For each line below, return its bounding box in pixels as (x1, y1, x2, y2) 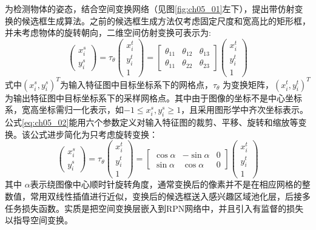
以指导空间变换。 (5, 214, 73, 226)
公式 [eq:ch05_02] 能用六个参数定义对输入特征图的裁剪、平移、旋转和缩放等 (5, 115, 298, 128)
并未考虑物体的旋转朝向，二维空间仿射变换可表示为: (5, 26, 211, 39)
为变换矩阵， (223, 78, 274, 90)
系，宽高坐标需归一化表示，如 (5, 103, 124, 116)
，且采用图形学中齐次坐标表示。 (181, 103, 309, 116)
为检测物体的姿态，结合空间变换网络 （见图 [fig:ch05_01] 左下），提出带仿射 (5, 2, 295, 15)
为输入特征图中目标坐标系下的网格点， (59, 78, 213, 90)
